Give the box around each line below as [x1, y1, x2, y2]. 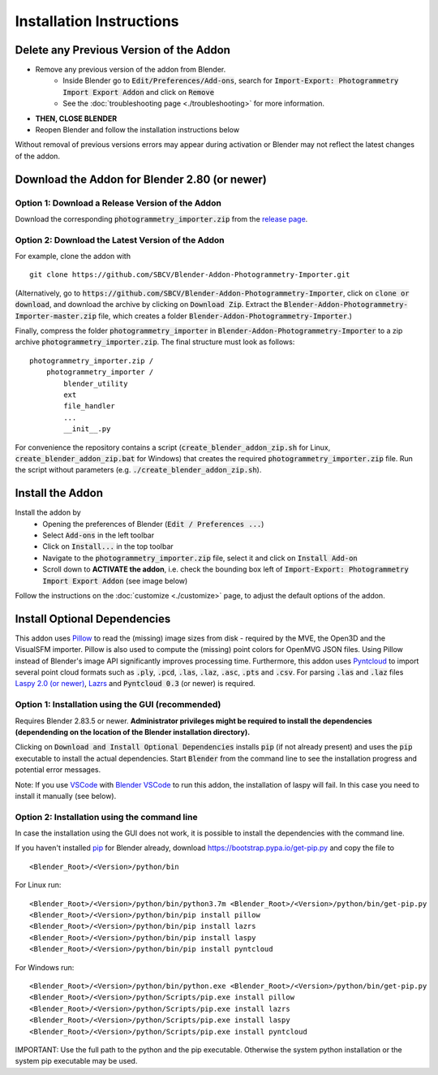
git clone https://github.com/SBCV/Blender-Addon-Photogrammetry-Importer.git [29, 270, 350, 279]
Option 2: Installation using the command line [15, 811, 198, 822]
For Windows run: [15, 962, 75, 972]
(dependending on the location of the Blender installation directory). [15, 727, 251, 736]
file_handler [63, 402, 115, 411]
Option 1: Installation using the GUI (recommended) [15, 699, 221, 710]
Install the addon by [15, 507, 81, 517]
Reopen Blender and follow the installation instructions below [35, 125, 239, 135]
